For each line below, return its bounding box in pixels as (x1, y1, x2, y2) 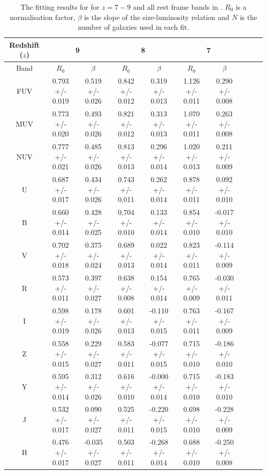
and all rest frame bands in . (133, 2, 223, 12)
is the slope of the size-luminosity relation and (84, 11, 230, 22)
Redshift (9, 39, 40, 50)
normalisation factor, (10, 11, 75, 22)
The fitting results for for (21, 2, 100, 12)
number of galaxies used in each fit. (78, 22, 189, 32)
